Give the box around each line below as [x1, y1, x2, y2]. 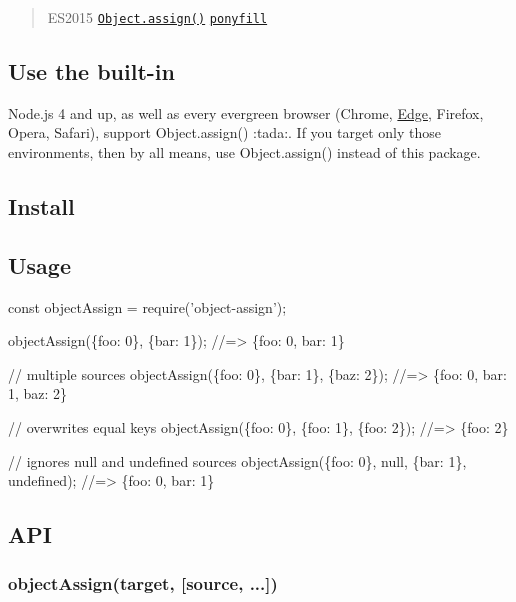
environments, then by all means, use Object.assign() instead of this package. [8, 142, 481, 163]
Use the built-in [8, 56, 175, 87]
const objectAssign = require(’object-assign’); [8, 296, 287, 317]
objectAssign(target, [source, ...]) [8, 571, 278, 596]
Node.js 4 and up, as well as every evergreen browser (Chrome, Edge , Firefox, [8, 102, 484, 123]
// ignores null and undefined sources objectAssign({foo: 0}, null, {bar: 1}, [8, 450, 467, 471]
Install [8, 191, 75, 222]
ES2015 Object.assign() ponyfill [47, 7, 268, 27]
